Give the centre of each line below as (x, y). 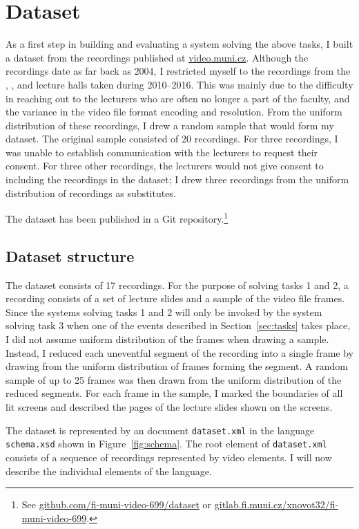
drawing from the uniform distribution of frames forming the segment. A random (177, 366)
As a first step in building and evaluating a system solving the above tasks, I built (179, 44)
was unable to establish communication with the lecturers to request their (162, 152)
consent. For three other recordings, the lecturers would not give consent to (165, 166)
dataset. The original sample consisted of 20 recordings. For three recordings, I (172, 139)
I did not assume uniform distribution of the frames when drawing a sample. (167, 339)
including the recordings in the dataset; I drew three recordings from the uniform (177, 179)
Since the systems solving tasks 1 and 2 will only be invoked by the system (164, 312)
